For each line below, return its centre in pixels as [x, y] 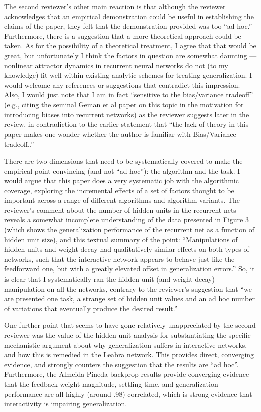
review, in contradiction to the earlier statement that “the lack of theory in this [126, 124]
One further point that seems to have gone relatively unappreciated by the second [130, 325]
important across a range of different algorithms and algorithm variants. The [122, 200]
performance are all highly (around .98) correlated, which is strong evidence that [128, 394]
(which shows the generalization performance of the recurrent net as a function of [129, 230]
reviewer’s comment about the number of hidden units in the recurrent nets [120, 210]
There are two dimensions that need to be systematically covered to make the [123, 160]
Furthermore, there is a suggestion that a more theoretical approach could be [123, 35]
